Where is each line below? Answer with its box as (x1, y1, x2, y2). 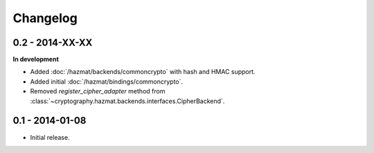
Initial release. (30, 133, 70, 141)
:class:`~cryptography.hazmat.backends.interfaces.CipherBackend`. (30, 97, 225, 105)
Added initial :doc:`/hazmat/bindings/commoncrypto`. (30, 77, 184, 86)
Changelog (12, 10, 78, 26)
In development (12, 55, 59, 64)
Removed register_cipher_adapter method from (30, 87, 166, 96)
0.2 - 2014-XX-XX (12, 37, 93, 48)
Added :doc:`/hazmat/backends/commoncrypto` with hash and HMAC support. (30, 68, 256, 76)
